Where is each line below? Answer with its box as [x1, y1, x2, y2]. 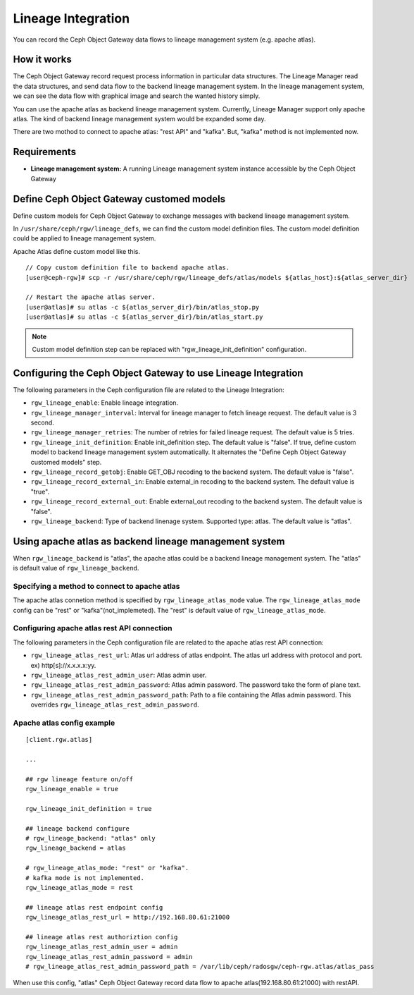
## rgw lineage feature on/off [25, 775, 134, 783]
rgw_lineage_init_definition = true [25, 805, 152, 812]
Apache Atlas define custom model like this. [13, 247, 141, 255]
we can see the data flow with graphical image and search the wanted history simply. [13, 92, 261, 100]
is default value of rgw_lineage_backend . [13, 564, 139, 573]
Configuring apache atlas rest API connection [13, 623, 172, 633]
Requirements [13, 146, 77, 158]
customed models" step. [30, 458, 102, 466]
